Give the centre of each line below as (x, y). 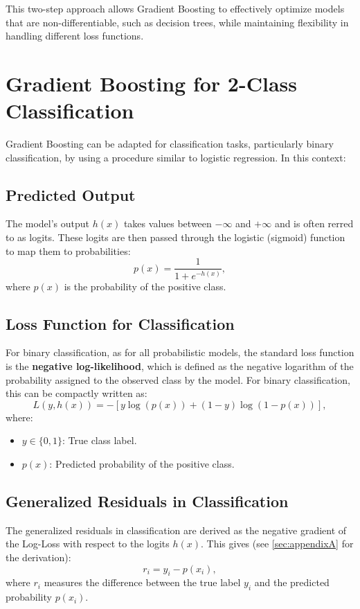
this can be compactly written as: (76, 393)
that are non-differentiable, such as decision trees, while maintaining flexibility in (177, 22)
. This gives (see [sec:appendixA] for (277, 544)
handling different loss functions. (75, 36)
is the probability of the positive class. (145, 286)
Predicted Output (71, 194)
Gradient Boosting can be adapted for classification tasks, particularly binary (170, 144)
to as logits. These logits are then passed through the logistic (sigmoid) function (175, 237)
